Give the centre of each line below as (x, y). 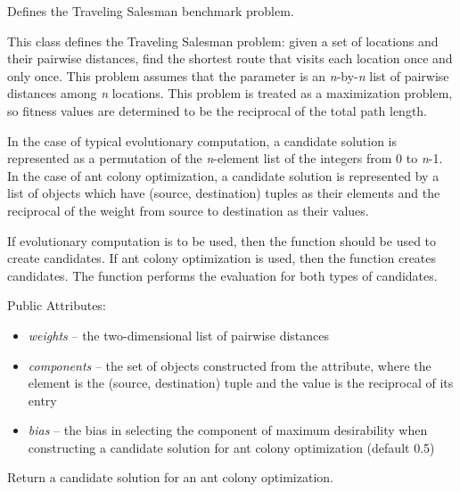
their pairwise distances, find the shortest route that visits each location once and (230, 58)
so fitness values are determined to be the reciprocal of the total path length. (218, 110)
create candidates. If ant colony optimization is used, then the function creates (222, 258)
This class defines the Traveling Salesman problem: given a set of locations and (223, 41)
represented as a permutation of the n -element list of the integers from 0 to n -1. (225, 158)
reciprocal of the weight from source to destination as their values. (188, 210)
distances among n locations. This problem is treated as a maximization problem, (230, 93)
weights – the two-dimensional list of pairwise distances (179, 335)
